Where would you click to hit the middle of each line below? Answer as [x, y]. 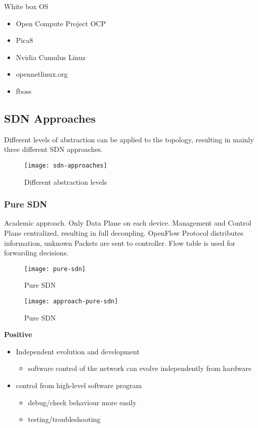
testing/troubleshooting [64, 419]
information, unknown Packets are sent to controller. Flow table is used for [120, 243]
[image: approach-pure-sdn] [71, 302]
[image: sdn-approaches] [66, 165]
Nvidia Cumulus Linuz [51, 57]
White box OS [26, 6]
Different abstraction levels [66, 181]
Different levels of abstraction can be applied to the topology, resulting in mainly [129, 139]
